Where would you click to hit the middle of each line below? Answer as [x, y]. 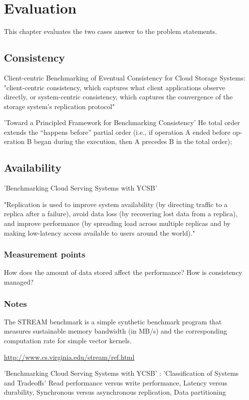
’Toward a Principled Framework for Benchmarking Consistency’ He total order [122, 122]
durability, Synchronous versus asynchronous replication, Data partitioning [115, 392]
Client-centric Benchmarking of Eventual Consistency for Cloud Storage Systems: [125, 77]
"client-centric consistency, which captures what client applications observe [115, 87]
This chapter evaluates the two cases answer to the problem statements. [111, 31]
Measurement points [45, 254]
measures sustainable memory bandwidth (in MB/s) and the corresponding [116, 331]
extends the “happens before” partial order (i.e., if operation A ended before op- [123, 132]
